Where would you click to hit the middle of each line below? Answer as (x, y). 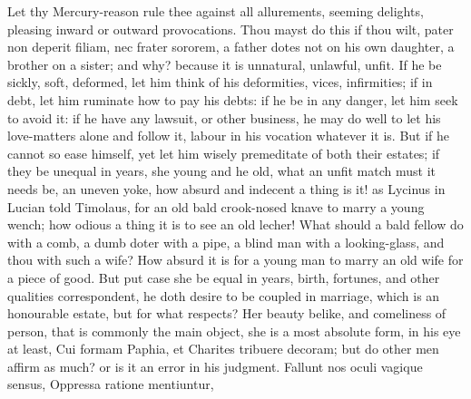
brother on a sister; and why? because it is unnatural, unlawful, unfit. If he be (225, 64)
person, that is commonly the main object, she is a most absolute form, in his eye (234, 331)
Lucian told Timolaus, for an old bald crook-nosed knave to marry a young (216, 206)
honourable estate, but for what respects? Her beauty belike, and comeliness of (227, 313)
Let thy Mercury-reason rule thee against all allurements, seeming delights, (216, 11)
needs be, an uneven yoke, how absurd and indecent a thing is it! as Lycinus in (226, 188)
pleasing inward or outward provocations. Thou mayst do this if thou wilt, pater (231, 29)
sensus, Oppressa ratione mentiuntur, (111, 384)
